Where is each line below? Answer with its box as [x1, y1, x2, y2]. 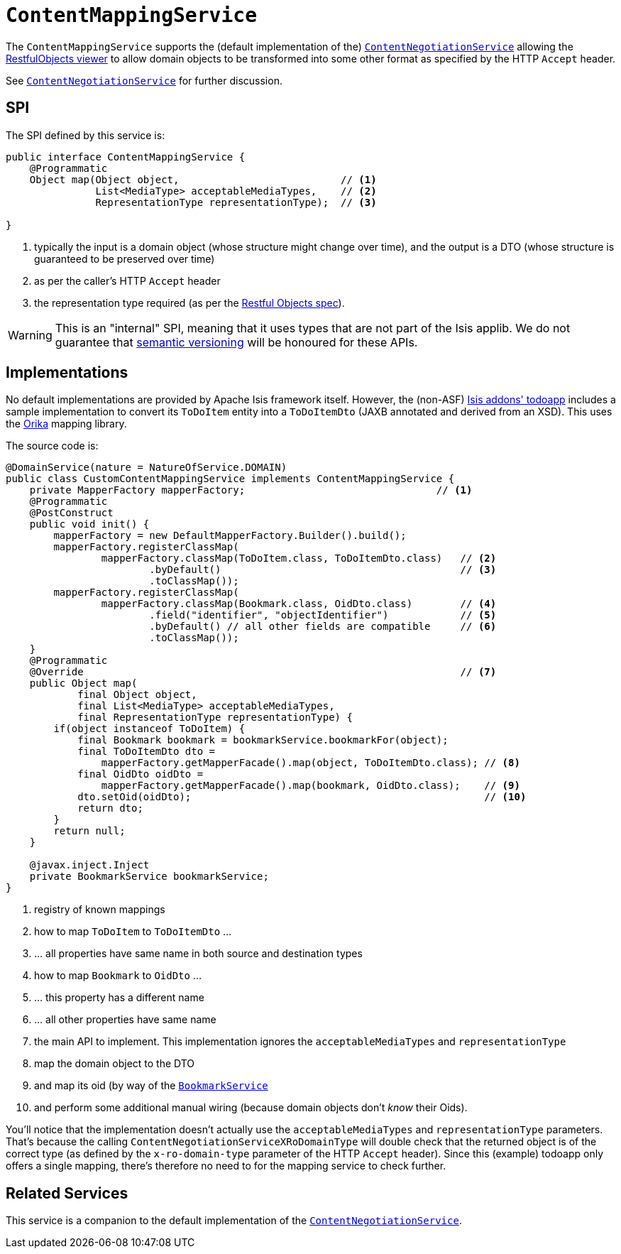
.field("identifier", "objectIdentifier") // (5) [149, 609, 497, 621]
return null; [53, 825, 126, 837]
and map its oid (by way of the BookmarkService [34, 1079, 268, 1092]
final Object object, [77, 689, 197, 701]
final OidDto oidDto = [77, 768, 204, 780]
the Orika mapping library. [6, 418, 127, 430]
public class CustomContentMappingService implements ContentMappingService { [6, 473, 455, 485]
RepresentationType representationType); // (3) [95, 196, 377, 208]
